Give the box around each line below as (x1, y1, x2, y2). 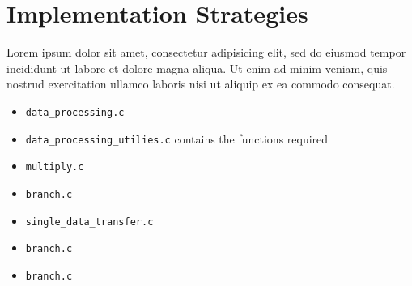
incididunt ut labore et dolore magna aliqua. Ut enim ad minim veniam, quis (6, 59, 388, 76)
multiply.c (25, 161, 84, 173)
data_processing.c (25, 106, 125, 118)
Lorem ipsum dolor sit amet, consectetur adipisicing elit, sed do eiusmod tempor (6, 44, 406, 61)
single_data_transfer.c (25, 216, 154, 228)
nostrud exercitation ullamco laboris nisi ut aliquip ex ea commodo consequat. (6, 75, 395, 92)
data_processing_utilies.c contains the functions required (25, 130, 329, 147)
